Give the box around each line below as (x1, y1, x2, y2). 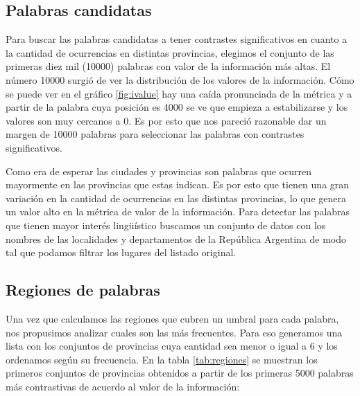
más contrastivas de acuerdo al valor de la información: (6, 379, 240, 393)
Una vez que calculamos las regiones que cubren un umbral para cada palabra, (6, 311, 339, 325)
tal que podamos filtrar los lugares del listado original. (6, 245, 237, 260)
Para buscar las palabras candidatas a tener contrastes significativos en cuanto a (6, 32, 348, 46)
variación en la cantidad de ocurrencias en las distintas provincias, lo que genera (6, 190, 346, 205)
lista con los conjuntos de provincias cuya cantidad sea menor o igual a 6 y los (6, 339, 338, 353)
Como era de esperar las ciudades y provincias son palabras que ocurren (6, 163, 311, 178)
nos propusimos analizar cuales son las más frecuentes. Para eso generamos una (6, 325, 343, 339)
